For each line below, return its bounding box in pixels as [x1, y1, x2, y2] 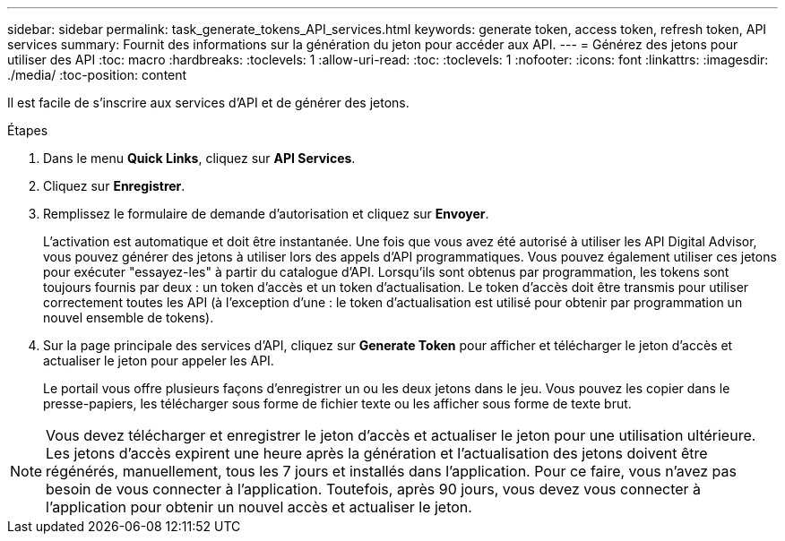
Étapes [7, 123, 48, 138]
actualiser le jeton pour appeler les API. [43, 353, 274, 368]
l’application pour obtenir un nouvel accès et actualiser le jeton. [46, 498, 472, 516]
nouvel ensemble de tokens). [43, 310, 214, 325]
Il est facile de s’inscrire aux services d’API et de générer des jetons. [7, 95, 410, 110]
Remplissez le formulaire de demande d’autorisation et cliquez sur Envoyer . [43, 206, 489, 221]
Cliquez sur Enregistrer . [43, 178, 185, 193]
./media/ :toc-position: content [7, 67, 187, 82]
